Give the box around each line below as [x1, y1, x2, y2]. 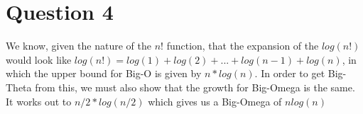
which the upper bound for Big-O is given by [6, 66, 202, 81]
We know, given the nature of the [6, 38, 151, 53]
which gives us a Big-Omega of [148, 93, 282, 108]
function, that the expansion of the [166, 38, 319, 53]
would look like [6, 52, 72, 67]
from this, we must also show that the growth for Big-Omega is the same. [35, 79, 355, 94]
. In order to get [254, 66, 325, 81]
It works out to [6, 93, 72, 108]
